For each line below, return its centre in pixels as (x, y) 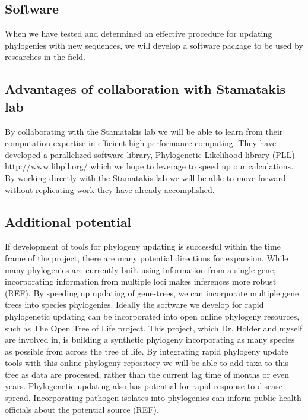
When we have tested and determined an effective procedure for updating (139, 34)
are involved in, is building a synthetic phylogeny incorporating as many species (150, 340)
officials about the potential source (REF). (82, 409)
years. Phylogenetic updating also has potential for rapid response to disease (144, 386)
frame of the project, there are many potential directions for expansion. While (147, 258)
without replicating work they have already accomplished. (110, 189)
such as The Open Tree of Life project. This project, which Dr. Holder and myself (154, 328)
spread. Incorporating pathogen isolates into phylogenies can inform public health (153, 398)
